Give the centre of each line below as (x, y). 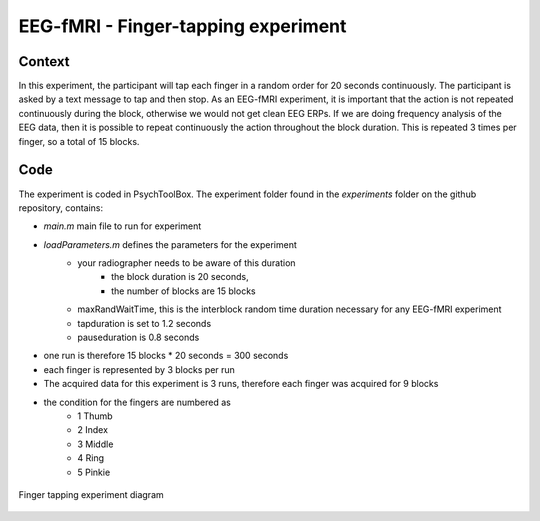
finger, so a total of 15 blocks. (79, 141)
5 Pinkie (94, 472)
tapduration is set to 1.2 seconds (144, 323)
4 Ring (91, 458)
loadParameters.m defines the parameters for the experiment (170, 244)
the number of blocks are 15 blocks (183, 291)
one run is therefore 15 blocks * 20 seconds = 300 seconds (166, 356)
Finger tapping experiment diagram (91, 494)
